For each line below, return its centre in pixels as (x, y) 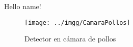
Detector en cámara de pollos (70, 39)
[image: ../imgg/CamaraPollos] (77, 22)
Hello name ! (23, 6)
